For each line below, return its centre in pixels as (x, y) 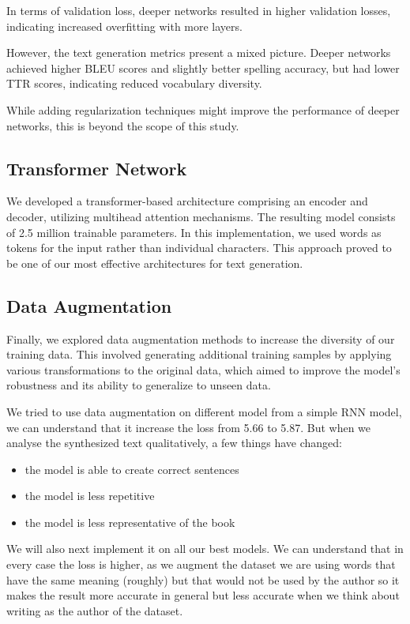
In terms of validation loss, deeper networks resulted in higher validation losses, (199, 10)
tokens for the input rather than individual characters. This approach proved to (199, 248)
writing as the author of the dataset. (95, 610)
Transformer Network (97, 168)
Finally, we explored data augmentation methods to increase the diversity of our (201, 338)
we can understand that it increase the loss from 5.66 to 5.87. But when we (189, 427)
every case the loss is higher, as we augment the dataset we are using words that (201, 564)
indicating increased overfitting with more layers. (124, 26)
